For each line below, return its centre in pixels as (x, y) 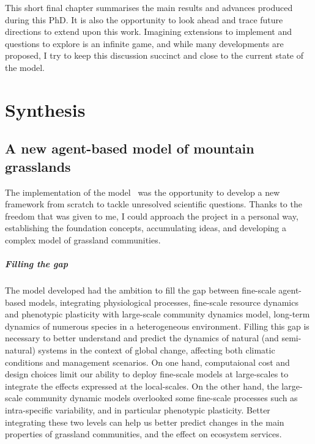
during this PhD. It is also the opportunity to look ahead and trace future (144, 19)
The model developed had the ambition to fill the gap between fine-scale (140, 290)
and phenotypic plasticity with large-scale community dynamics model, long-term (157, 314)
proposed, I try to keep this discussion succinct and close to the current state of (154, 55)
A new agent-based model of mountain (130, 148)
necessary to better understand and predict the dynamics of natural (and (142, 338)
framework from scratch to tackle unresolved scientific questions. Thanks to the (154, 204)
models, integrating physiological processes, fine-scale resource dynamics (163, 302)
